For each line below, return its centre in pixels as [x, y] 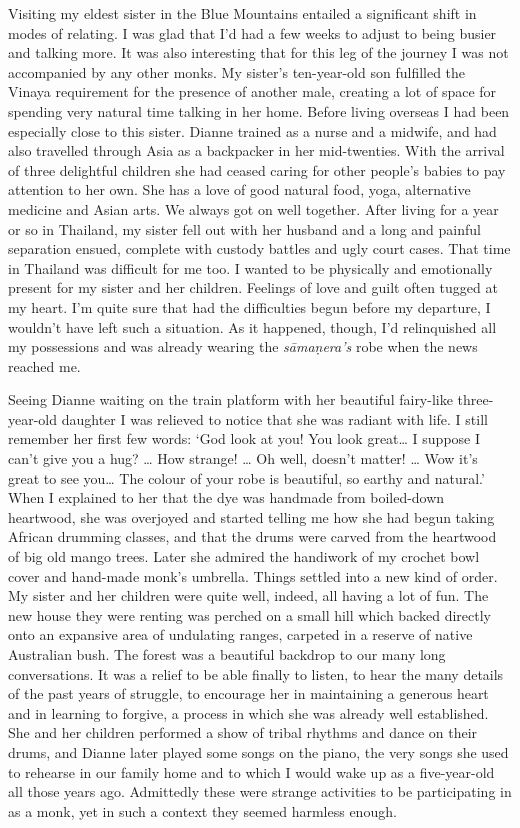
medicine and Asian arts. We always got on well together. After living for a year [253, 208]
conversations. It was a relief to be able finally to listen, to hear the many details [256, 673]
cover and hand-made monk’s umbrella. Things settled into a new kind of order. [253, 575]
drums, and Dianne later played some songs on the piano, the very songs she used [258, 751]
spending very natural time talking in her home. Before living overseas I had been [259, 110]
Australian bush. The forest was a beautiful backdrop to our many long [227, 654]
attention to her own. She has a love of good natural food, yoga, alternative [239, 189]
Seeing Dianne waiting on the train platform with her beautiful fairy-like [230, 399]
